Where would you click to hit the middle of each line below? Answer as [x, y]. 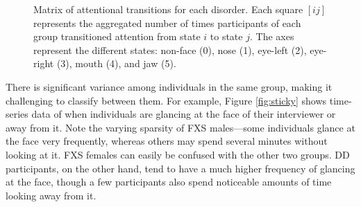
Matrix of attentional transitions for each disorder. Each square [168, 9]
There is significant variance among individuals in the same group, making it [169, 86]
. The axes [272, 36]
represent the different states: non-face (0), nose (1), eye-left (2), [170, 49]
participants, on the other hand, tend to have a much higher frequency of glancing [180, 168]
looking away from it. [51, 195]
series [17, 114]
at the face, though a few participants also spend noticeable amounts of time [169, 182]
